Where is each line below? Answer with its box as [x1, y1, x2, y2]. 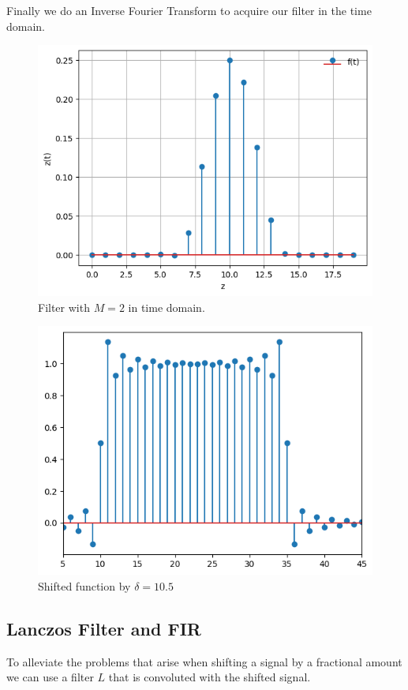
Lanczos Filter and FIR [6, 616, 201, 640]
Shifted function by [38, 577, 131, 594]
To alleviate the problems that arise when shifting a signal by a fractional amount [6, 653, 402, 669]
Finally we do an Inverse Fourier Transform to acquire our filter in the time [6, 2, 372, 18]
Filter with [38, 298, 90, 315]
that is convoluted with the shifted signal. [108, 669, 311, 685]
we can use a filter [6, 669, 94, 685]
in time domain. [128, 298, 205, 315]
